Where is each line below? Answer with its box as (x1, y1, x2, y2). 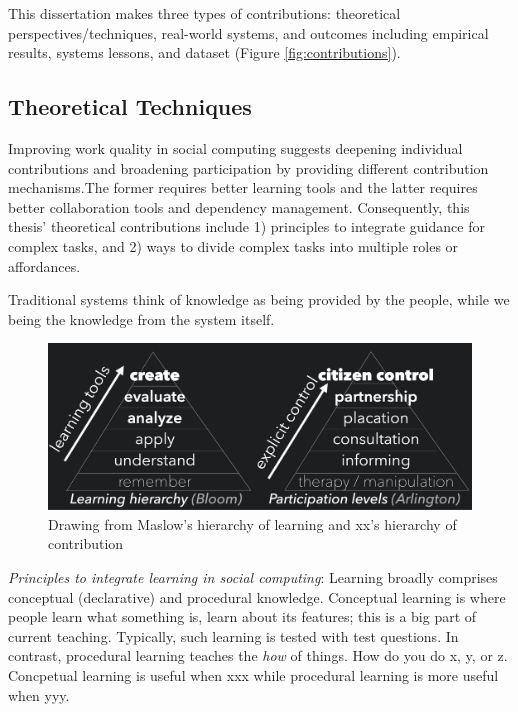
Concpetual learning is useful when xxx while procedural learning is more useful (8, 664, 499, 685)
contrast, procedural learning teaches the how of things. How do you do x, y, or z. (8, 645, 508, 666)
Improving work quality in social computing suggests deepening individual (8, 137, 463, 158)
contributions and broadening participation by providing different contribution (8, 157, 489, 178)
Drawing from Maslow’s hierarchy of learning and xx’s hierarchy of (48, 513, 457, 534)
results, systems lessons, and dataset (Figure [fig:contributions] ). (8, 42, 401, 63)
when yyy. (8, 684, 70, 705)
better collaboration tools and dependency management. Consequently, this (8, 196, 470, 217)
